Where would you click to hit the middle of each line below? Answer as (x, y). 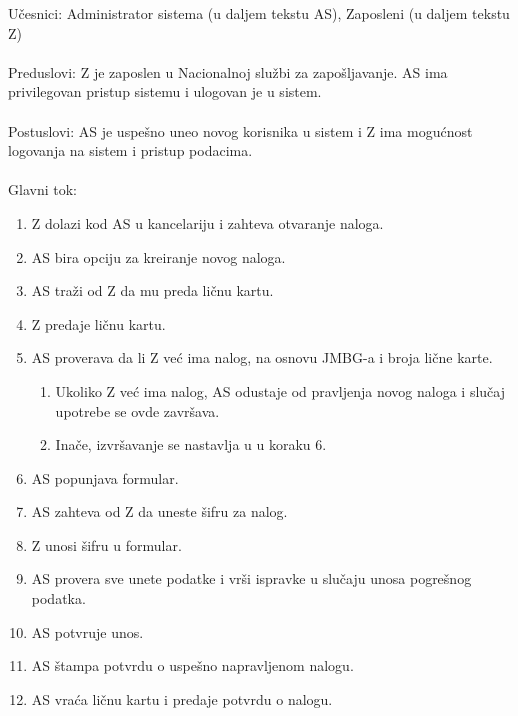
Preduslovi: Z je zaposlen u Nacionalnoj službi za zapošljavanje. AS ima (228, 71)
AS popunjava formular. (105, 477)
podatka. (58, 598)
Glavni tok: (42, 189)
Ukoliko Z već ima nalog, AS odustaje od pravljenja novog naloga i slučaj (280, 390)
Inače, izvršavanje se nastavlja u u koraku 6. (191, 444)
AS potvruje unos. (87, 631)
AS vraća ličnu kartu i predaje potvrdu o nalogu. (182, 698)
